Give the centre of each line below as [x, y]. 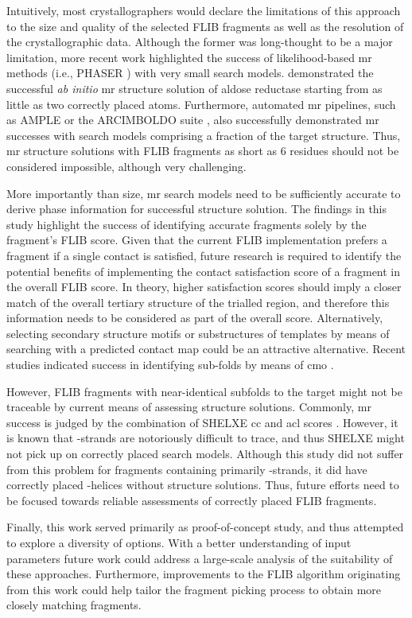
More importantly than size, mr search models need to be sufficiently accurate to [204, 193]
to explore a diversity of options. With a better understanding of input [179, 542]
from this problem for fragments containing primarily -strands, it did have [187, 469]
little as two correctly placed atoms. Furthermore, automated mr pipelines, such [201, 104]
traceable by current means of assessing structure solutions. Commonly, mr [189, 407]
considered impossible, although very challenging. [126, 166]
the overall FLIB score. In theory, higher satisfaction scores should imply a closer [204, 287]
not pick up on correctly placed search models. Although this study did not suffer [205, 454]
